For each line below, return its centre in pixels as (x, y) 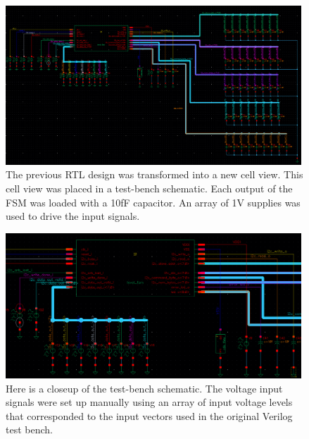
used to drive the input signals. (73, 216)
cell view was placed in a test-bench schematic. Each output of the (149, 188)
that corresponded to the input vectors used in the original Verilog (149, 415)
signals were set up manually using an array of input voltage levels (149, 402)
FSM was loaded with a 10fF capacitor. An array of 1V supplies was (153, 202)
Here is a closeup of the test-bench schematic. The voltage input (144, 388)
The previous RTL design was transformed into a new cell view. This (154, 174)
